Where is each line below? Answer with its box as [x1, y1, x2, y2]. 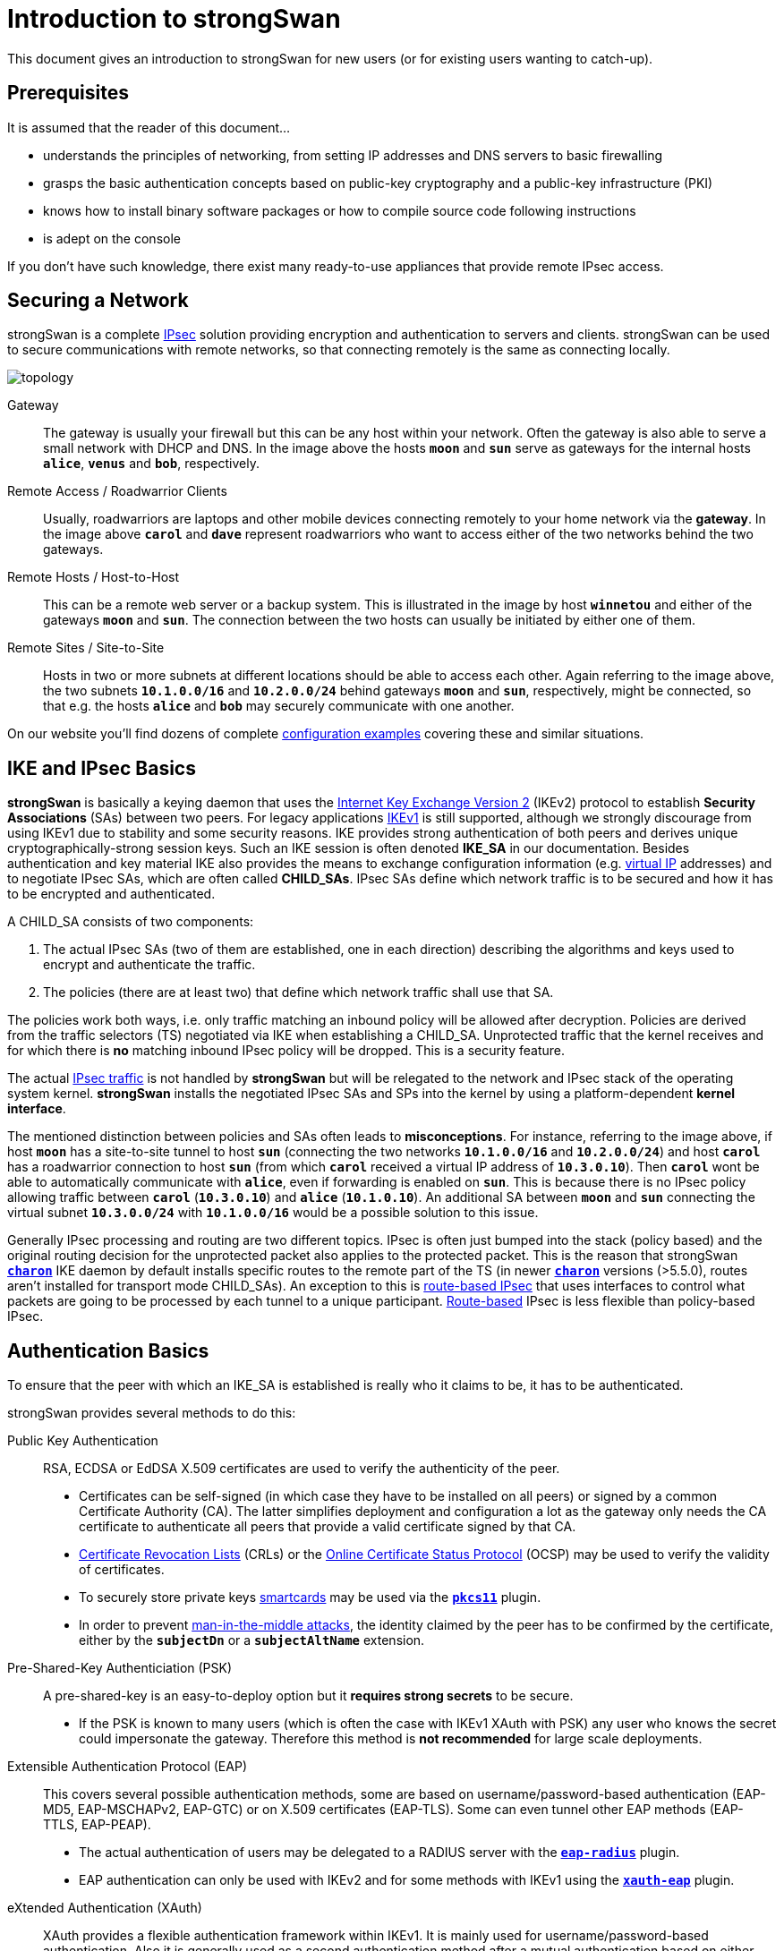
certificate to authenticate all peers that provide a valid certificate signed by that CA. [79, 1519, 576, 1535]
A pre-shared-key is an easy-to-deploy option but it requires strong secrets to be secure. [43, 1688, 574, 1704]
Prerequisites [7, 81, 129, 105]
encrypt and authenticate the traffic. [43, 957, 256, 973]
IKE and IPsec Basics [7, 756, 196, 780]
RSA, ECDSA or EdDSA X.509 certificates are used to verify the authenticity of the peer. [43, 1461, 560, 1477]
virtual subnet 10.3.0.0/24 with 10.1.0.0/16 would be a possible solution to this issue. [7, 1205, 539, 1221]
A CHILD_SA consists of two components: [7, 914, 254, 930]
